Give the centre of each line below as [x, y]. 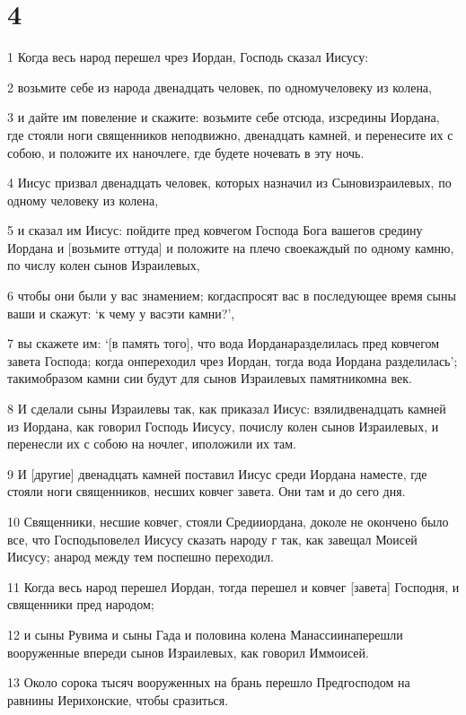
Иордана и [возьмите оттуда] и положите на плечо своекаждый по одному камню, [231, 247]
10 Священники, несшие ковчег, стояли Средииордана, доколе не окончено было [228, 521]
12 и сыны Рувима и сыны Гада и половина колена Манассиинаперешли [205, 634]
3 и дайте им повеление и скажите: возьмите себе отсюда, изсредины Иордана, [224, 117]
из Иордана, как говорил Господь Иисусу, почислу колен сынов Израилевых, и [223, 426]
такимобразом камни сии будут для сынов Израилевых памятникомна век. [210, 378]
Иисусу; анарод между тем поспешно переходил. [141, 557]
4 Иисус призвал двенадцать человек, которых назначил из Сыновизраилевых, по [229, 183]
